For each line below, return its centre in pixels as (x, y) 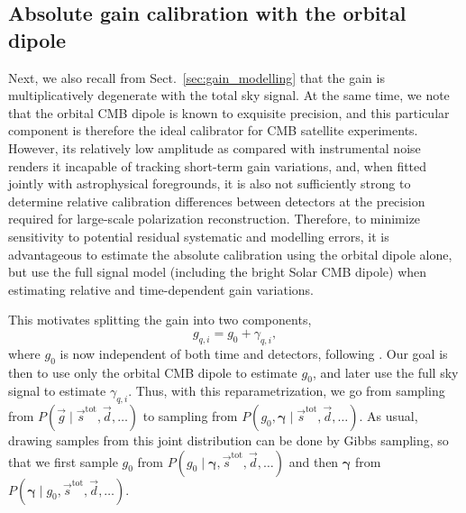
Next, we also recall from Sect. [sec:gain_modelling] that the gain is (196, 77)
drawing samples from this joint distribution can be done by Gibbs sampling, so (228, 440)
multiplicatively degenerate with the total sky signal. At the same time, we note (229, 95)
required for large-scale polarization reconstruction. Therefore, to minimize (215, 219)
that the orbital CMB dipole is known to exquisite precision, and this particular (229, 112)
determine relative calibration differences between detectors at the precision (217, 201)
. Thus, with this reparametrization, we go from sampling (287, 391)
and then (314, 461)
